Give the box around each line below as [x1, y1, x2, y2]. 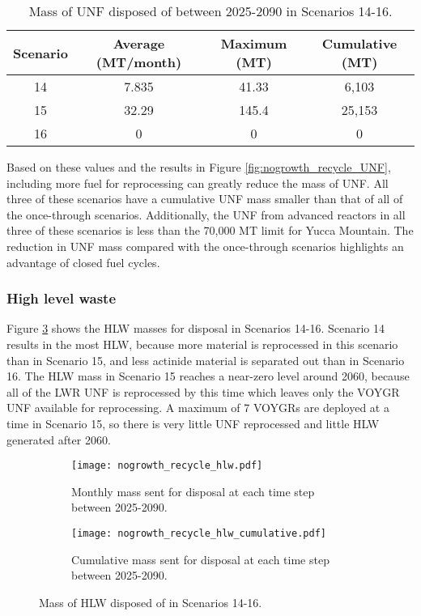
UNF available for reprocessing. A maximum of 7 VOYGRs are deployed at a [6, 399, 389, 416]
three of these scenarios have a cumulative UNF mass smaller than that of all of [6, 190, 403, 207]
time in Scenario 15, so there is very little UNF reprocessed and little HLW [6, 414, 380, 431]
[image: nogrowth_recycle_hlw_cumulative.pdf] [71, 527, 326, 539]
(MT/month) [96, 53, 182, 71]
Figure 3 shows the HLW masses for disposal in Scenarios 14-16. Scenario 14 [6, 320, 385, 337]
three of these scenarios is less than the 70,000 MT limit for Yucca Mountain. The [6, 222, 414, 239]
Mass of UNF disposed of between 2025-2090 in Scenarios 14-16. [28, 2, 393, 20]
